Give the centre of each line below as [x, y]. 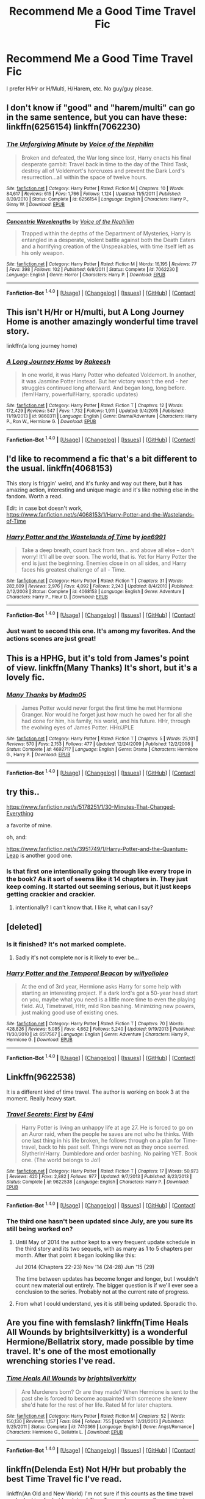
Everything [20, 813]
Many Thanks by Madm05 [46, 695]
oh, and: [17, 837]
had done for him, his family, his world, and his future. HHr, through [106, 721]
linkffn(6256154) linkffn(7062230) [74, 127]
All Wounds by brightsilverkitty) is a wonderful [97, 1332]
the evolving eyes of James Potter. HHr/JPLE [77, 727]
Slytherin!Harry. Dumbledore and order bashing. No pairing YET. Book [109, 1153]
